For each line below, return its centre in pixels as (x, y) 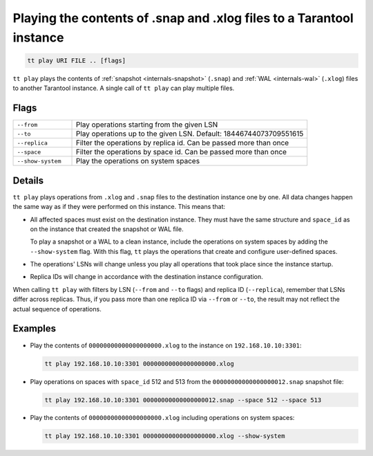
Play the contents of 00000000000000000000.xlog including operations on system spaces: (162, 418)
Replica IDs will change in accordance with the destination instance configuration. (147, 277)
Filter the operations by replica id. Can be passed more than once (183, 143)
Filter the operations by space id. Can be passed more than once (181, 152)
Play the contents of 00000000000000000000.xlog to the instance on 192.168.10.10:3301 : (166, 345)
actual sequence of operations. (57, 309)
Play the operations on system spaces (138, 161)
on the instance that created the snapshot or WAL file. (107, 229)
